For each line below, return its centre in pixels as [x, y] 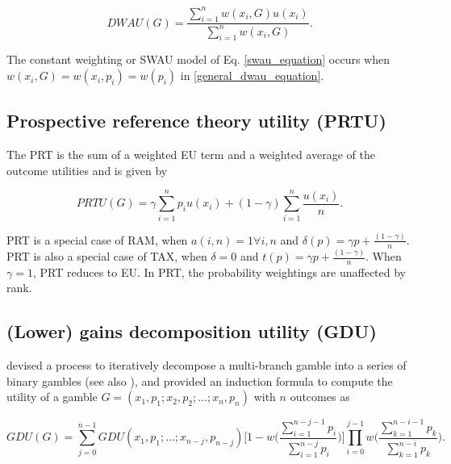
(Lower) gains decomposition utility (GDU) [192, 331]
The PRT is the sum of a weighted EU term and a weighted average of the [191, 155]
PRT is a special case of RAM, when [97, 239]
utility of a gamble [52, 397]
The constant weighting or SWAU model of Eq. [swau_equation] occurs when [198, 59]
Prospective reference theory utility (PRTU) [196, 121]
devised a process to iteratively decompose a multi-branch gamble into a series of [207, 365]
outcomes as [320, 397]
